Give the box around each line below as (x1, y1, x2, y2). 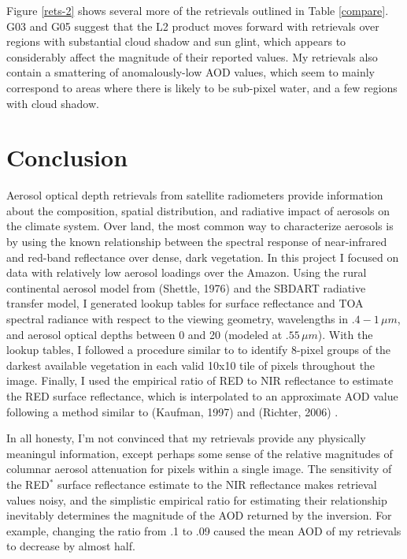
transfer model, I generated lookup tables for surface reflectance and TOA (6, 295, 364, 311)
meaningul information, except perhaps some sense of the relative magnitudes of (6, 445, 393, 461)
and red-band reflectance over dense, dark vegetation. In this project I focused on (6, 248, 399, 265)
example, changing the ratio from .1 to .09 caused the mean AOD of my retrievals (6, 522, 401, 539)
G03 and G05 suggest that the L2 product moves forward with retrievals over (6, 17, 379, 34)
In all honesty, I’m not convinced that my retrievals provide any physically (6, 430, 366, 446)
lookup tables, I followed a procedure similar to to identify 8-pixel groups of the (6, 341, 391, 358)
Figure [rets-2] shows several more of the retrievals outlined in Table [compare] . (6, 2, 389, 18)
